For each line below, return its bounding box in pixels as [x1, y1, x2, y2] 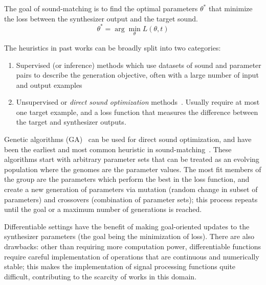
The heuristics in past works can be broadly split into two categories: [4, 42, 221, 53]
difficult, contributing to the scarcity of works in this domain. [4, 271, 197, 281]
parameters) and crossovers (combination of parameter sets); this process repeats [4, 194, 258, 204]
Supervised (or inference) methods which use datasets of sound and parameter [16, 59, 261, 70]
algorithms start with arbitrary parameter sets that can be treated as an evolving [4, 154, 259, 164]
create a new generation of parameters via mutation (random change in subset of [4, 184, 258, 195]
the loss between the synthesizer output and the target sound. [4, 13, 198, 23]
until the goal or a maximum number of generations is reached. [4, 204, 202, 215]
